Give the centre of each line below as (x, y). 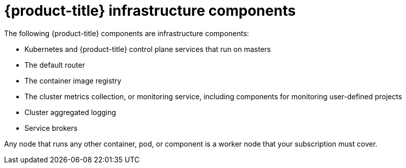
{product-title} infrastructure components (150, 11)
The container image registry (73, 80)
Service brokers (51, 128)
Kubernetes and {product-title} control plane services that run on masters (148, 49)
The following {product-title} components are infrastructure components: (127, 33)
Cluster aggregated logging (70, 112)
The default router (55, 65)
